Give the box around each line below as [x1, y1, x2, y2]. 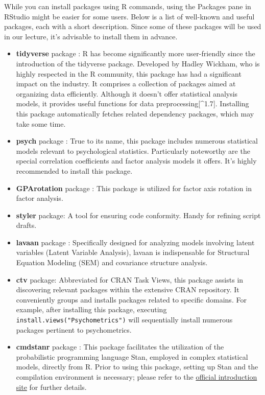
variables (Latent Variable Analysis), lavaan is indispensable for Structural [16, 247, 250, 258]
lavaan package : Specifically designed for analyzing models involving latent [16, 237, 255, 247]
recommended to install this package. [16, 165, 133, 176]
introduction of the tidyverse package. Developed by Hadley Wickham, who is [16, 58, 260, 68]
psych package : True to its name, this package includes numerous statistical [16, 135, 258, 146]
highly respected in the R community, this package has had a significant [16, 68, 242, 79]
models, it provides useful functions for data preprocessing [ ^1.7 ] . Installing [16, 98, 249, 109]
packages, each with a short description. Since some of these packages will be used [4, 21, 261, 32]
